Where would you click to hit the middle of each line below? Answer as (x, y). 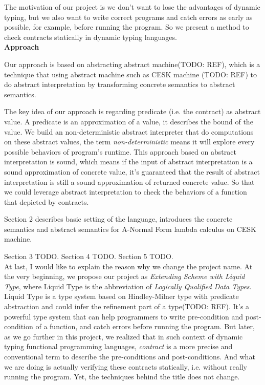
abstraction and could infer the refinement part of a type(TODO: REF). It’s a (127, 306)
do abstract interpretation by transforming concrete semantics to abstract (120, 84)
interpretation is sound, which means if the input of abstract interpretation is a (128, 162)
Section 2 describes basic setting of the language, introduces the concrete (118, 219)
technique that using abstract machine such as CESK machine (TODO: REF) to (131, 74)
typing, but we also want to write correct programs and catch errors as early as (128, 17)
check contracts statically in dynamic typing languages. (91, 37)
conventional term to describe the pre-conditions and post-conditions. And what (130, 356)
